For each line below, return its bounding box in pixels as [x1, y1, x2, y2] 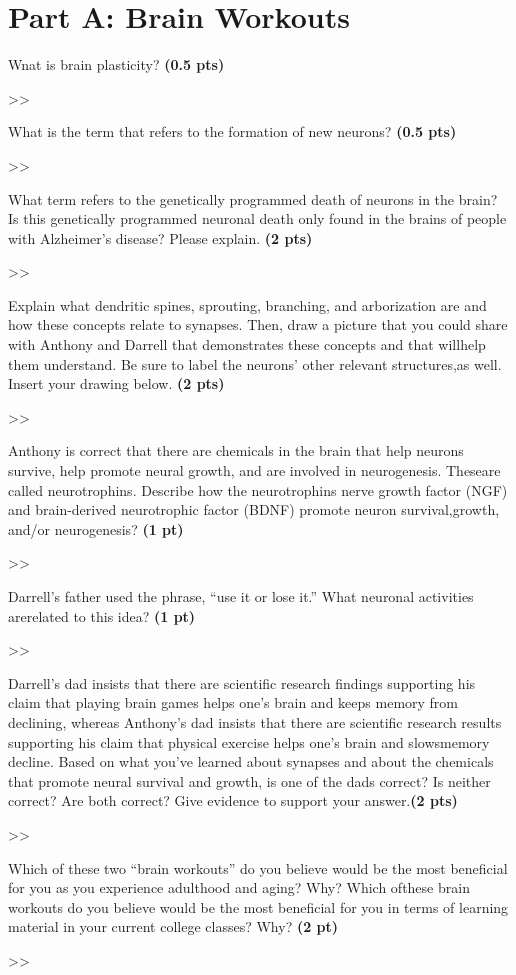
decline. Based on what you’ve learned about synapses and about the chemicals [8, 751, 494, 772]
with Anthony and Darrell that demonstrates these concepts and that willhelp [8, 334, 486, 355]
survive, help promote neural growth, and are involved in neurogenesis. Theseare [8, 460, 501, 481]
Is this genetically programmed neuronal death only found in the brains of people [8, 208, 507, 229]
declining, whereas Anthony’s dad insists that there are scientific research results [8, 711, 502, 732]
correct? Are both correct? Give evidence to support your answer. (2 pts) [8, 790, 458, 811]
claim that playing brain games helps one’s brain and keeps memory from [8, 692, 459, 713]
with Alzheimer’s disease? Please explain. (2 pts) [8, 227, 313, 248]
